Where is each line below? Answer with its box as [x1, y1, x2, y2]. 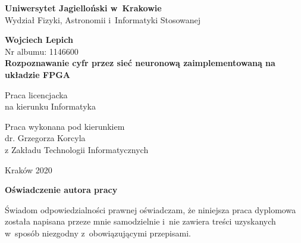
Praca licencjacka [5, 88, 68, 101]
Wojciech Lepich [5, 33, 73, 46]
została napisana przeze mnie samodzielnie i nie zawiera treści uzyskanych [5, 215, 276, 228]
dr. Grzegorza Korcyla [5, 132, 86, 144]
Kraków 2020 [5, 163, 52, 176]
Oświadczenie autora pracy [5, 183, 118, 196]
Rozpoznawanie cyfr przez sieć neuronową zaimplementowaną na [5, 57, 275, 69]
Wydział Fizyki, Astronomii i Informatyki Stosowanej [5, 13, 201, 26]
